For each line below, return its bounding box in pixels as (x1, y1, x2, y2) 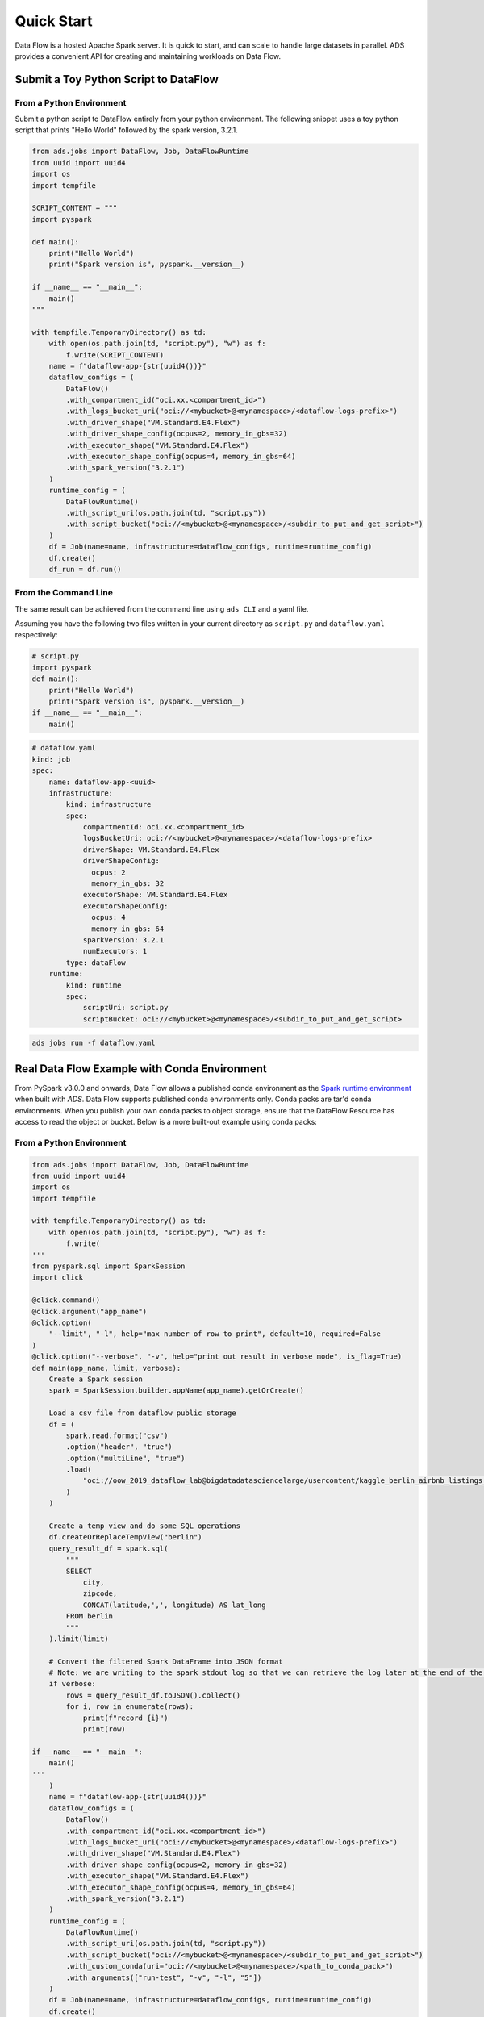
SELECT (65, 1566, 92, 1576)
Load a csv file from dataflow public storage (48, 1409, 237, 1418)
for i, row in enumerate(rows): (65, 1702, 194, 1711)
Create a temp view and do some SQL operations (48, 1522, 241, 1530)
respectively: (15, 630, 58, 640)
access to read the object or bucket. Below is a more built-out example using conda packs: (15, 1117, 318, 1126)
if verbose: (48, 1679, 97, 1689)
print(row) (82, 1725, 127, 1734)
